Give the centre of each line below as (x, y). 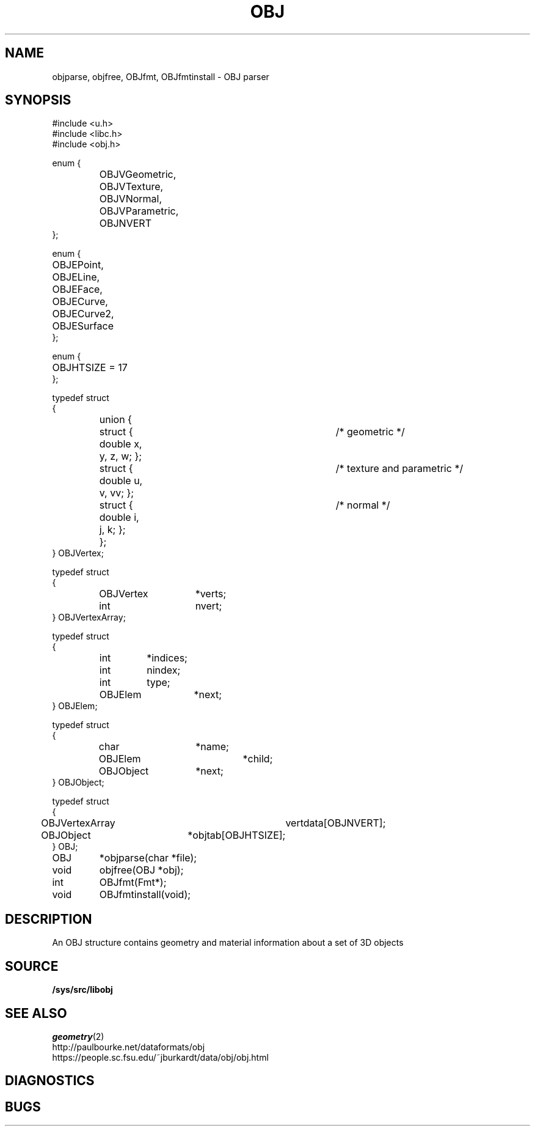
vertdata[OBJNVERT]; (336, 823)
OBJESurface (83, 326)
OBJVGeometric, (138, 175)
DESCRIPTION (49, 919)
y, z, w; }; (121, 456)
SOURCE (32, 966)
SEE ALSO (36, 1013)
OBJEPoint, (78, 265)
